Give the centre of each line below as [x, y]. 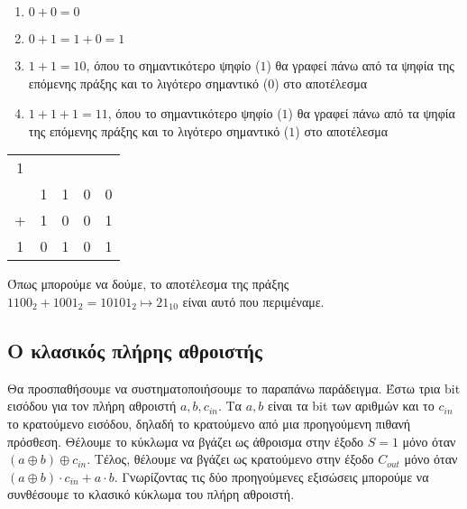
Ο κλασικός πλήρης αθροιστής [135, 350]
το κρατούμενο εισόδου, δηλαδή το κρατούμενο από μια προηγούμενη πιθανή [209, 423]
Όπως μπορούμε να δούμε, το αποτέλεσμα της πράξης [148, 284]
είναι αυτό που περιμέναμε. [253, 301]
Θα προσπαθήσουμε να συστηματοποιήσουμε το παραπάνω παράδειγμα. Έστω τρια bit [234, 388]
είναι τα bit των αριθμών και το [351, 406]
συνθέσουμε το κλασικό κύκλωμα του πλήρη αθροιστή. [151, 494]
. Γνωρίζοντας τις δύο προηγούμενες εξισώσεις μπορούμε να [271, 476]
